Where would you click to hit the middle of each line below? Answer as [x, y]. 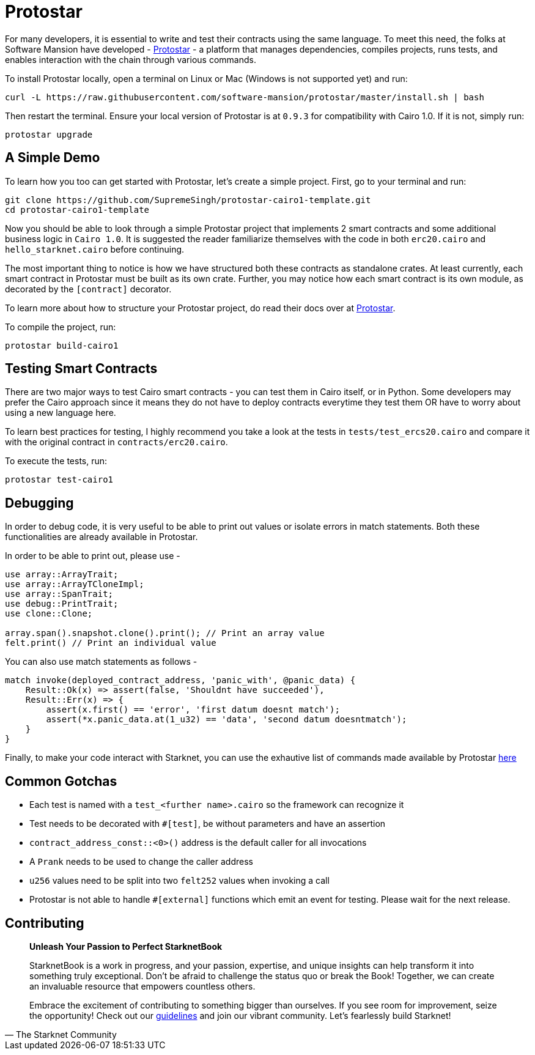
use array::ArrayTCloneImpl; [75, 584]
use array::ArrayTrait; [62, 575]
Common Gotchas [61, 781]
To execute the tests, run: [56, 461]
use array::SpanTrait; [59, 594]
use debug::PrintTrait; [62, 604]
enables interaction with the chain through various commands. [131, 59]
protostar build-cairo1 [62, 345]
